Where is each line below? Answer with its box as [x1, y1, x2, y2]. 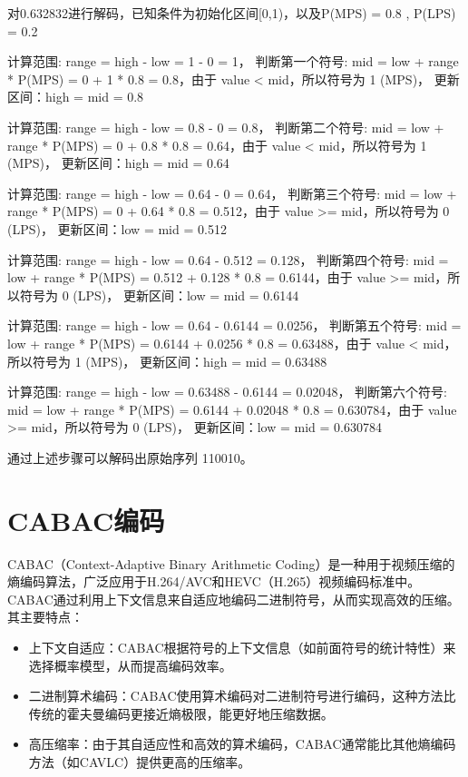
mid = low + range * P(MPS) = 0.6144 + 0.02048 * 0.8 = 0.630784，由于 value [7, 399, 457, 418]
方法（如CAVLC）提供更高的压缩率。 [28, 752, 251, 771]
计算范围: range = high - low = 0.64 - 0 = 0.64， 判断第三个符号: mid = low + [7, 183, 457, 202]
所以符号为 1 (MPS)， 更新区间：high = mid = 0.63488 [7, 351, 327, 370]
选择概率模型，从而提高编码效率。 [28, 655, 232, 674]
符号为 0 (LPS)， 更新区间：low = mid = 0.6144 [19, 285, 299, 304]
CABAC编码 [7, 501, 165, 538]
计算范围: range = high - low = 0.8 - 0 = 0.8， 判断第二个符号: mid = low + [7, 117, 444, 136]
